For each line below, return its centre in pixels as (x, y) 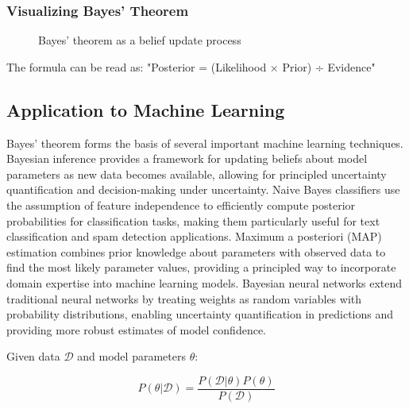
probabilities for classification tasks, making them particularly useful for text (193, 220)
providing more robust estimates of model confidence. (137, 329)
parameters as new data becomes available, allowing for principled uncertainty (197, 174)
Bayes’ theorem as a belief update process (140, 40)
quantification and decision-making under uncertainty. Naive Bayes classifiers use (203, 189)
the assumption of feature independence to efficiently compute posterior (181, 204)
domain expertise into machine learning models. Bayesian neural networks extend (204, 282)
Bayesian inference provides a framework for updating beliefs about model (187, 158)
